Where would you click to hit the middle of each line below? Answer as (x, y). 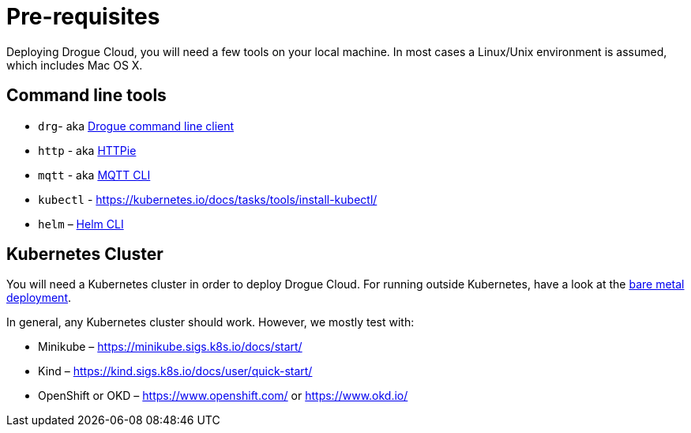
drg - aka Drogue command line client (136, 126)
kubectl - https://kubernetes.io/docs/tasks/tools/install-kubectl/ (208, 199)
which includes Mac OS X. (75, 65)
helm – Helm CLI (81, 224)
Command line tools (86, 96)
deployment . (39, 298)
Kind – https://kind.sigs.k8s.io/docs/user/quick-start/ (175, 371)
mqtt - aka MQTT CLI (94, 175)
